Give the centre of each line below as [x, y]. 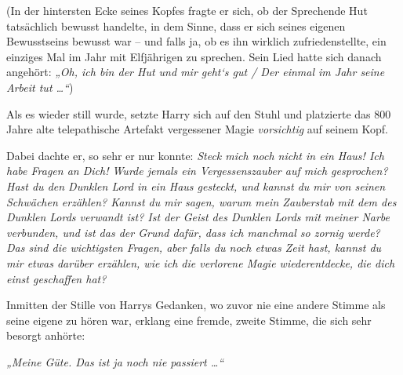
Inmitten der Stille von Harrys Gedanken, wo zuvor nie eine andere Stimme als [196, 305]
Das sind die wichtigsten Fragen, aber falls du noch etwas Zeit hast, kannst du [194, 248]
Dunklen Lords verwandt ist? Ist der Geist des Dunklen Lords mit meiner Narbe [198, 217]
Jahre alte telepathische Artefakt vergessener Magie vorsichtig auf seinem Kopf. [197, 129]
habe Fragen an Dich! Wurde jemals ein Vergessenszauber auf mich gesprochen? [197, 171]
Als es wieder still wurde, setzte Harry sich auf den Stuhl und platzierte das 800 [199, 113]
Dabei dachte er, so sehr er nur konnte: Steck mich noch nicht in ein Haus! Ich [195, 155]
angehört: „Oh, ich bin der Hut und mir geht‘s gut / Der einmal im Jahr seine [196, 72]
